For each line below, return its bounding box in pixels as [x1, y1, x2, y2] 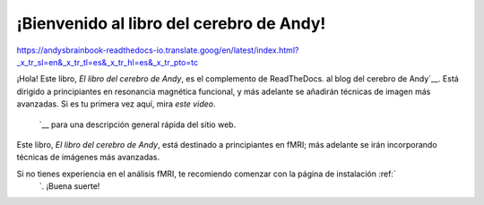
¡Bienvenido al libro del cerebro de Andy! [16, 13, 326, 33]
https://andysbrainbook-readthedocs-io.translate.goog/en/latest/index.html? [16, 45, 299, 56]
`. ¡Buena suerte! [39, 181, 100, 192]
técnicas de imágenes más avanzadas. [16, 152, 160, 163]
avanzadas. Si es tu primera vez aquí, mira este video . [16, 98, 216, 109]
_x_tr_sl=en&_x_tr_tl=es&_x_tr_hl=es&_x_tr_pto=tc [16, 56, 199, 67]
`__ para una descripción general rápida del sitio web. [39, 119, 237, 130]
